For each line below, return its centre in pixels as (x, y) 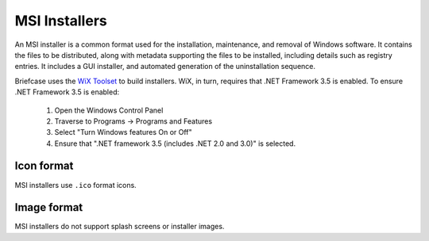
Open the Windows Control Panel (109, 110)
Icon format (44, 166)
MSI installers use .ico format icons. (75, 185)
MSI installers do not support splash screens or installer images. (120, 227)
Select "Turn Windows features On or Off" (123, 132)
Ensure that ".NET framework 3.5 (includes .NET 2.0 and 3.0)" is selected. (175, 143)
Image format (49, 207)
